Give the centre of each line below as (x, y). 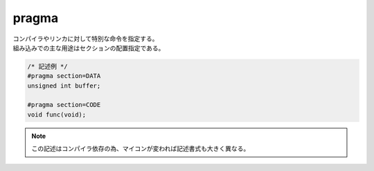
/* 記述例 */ (48, 66)
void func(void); (57, 114)
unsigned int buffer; (64, 85)
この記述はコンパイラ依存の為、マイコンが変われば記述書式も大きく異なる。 (141, 149)
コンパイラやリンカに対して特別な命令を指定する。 (86, 39)
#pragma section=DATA (64, 76)
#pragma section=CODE (64, 105)
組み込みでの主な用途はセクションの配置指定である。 (89, 48)
